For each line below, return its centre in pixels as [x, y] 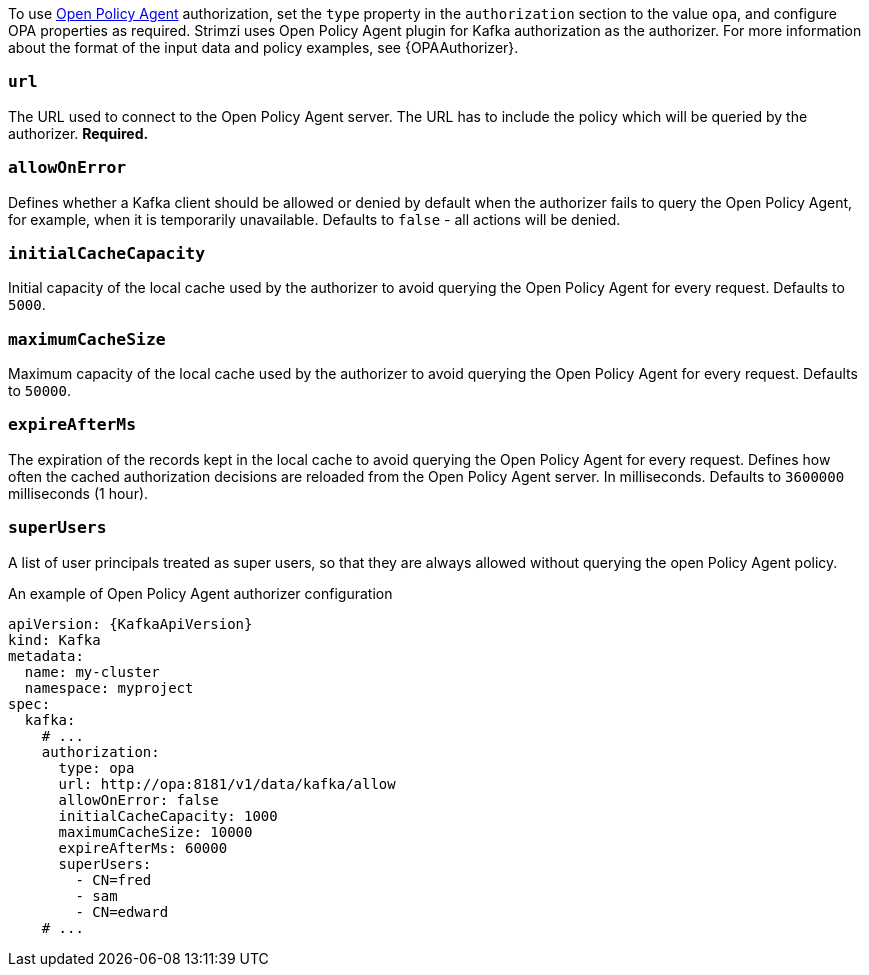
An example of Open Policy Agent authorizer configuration [200, 593]
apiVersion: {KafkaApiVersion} [130, 623]
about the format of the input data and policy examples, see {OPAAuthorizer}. [263, 47]
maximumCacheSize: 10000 [155, 831]
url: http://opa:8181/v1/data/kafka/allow [227, 783]
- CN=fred [113, 879]
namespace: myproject [109, 687]
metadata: [46, 655]
